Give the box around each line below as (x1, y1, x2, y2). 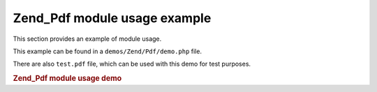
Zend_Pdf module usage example (13, 10, 212, 26)
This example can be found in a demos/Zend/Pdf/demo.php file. (13, 47, 202, 55)
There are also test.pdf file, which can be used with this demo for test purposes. (13, 59, 251, 68)
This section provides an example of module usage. (13, 35, 162, 43)
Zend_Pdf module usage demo (13, 73, 122, 83)
